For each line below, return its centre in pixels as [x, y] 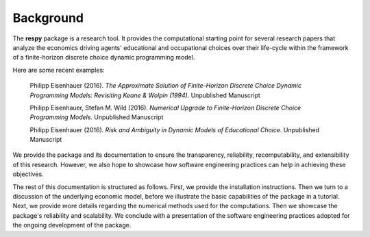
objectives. [28, 174]
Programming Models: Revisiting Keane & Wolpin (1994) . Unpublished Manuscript [145, 95]
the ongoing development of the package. [72, 225]
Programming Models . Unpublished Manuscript [97, 117]
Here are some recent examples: [59, 70]
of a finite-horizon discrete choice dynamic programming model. [104, 58]
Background [48, 18]
